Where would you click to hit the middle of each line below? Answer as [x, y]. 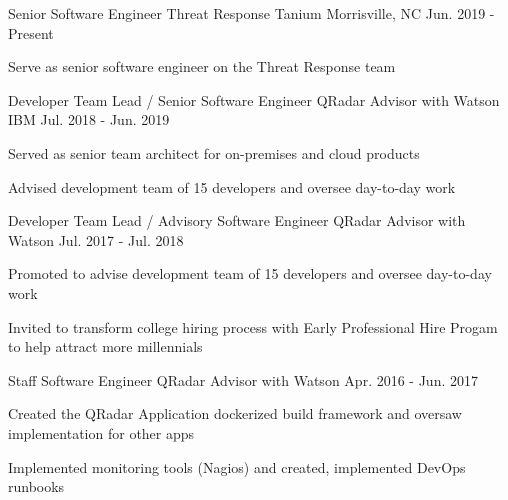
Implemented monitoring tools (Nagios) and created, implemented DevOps [237, 466]
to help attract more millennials [105, 346]
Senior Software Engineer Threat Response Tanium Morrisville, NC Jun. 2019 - [251, 13]
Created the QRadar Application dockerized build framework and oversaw [235, 413]
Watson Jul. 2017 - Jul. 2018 [96, 239]
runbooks [36, 486]
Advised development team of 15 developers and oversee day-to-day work [232, 186]
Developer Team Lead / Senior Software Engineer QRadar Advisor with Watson [254, 99]
